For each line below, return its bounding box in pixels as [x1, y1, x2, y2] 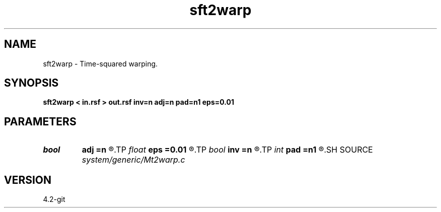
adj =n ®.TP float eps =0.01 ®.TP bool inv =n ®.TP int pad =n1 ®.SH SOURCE [82, 145, 373, 155]
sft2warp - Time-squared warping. [43, 59, 158, 68]
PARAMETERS [4, 115, 77, 128]
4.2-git [43, 195, 65, 204]
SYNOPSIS [4, 77, 59, 90]
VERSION [4, 173, 52, 186]
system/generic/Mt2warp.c [82, 155, 185, 165]
